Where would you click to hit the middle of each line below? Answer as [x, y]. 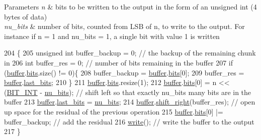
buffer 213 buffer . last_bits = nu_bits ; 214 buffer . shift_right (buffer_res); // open [130, 102]
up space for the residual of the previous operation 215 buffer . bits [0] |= [114, 111]
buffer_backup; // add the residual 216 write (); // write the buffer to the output [129, 121]
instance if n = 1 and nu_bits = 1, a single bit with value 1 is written [112, 36]
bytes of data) [26, 16]
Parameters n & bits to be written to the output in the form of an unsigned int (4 [130, 6]
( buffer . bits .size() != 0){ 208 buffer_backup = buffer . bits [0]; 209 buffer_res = [124, 72]
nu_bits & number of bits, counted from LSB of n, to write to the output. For [124, 26]
